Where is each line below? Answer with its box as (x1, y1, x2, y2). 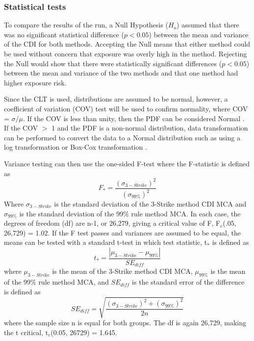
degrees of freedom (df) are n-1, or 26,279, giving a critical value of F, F (4, 218, 221, 228)
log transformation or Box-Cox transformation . (4, 142, 147, 152)
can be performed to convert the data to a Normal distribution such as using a (4, 132, 240, 142)
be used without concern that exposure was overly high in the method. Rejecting (4, 49, 247, 58)
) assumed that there (177, 20, 239, 30)
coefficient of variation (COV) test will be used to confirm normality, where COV (4, 103, 248, 113)
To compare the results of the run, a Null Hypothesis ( (4, 20, 168, 30)
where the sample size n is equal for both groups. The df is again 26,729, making (4, 317, 246, 328)
